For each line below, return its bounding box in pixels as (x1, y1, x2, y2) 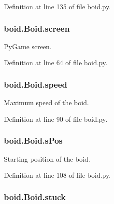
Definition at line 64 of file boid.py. (4, 57, 108, 68)
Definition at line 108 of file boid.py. (4, 170, 111, 180)
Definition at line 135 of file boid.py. (4, 1, 111, 11)
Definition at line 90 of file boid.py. (4, 113, 108, 124)
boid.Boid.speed (4, 78, 68, 90)
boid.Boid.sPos (4, 134, 63, 147)
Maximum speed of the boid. (4, 97, 89, 108)
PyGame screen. (4, 41, 52, 51)
